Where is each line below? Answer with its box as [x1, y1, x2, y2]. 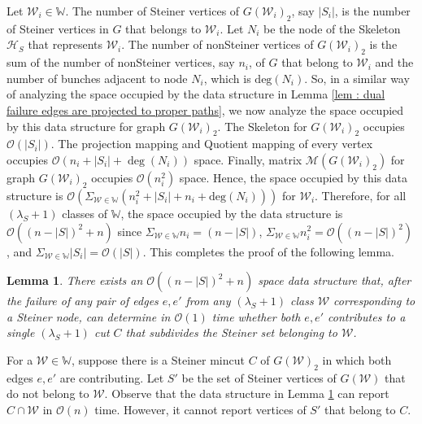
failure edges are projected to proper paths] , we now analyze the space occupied [7, 101, 404, 118]
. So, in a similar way [304, 69, 410, 86]
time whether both [211, 308, 301, 325]
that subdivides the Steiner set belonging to [125, 324, 337, 341]
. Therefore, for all [315, 186, 407, 203]
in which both [322, 351, 392, 368]
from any [185, 292, 231, 309]
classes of [62, 204, 108, 221]
